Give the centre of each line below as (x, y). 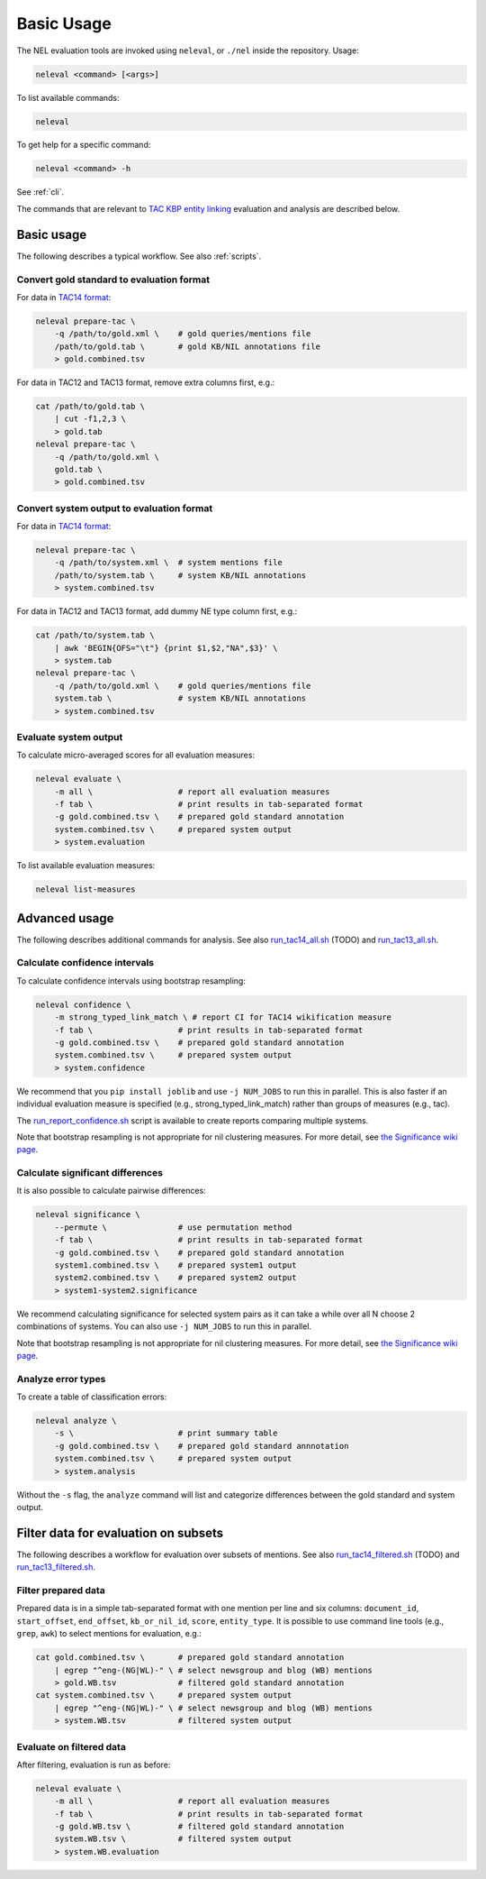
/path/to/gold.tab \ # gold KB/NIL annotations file (188, 346)
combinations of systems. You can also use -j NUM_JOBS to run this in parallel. (164, 1326)
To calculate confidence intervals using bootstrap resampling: (131, 981)
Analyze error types (61, 1379)
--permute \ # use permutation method (173, 1227)
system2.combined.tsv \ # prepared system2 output (175, 1278)
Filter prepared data (61, 1590)
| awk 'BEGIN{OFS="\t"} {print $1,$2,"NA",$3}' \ (166, 648)
